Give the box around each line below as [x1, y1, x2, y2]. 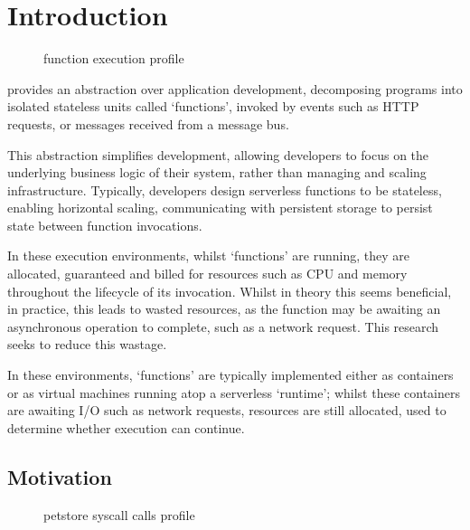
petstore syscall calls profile [43, 505, 195, 524]
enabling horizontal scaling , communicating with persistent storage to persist [7, 198, 433, 217]
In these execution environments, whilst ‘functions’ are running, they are [7, 246, 409, 265]
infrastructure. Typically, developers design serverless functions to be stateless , [7, 180, 442, 199]
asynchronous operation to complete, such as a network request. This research [7, 317, 439, 336]
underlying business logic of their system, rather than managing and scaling [7, 163, 427, 182]
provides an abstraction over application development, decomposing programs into [7, 79, 463, 98]
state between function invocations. [7, 215, 202, 234]
